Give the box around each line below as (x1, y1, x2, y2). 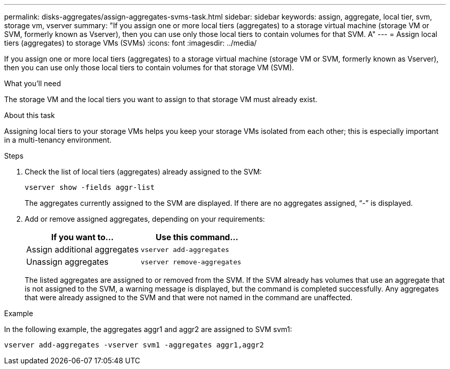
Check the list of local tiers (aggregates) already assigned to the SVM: (25, 167, 262, 176)
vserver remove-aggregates (140, 258, 241, 266)
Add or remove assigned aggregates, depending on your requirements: (25, 215, 265, 223)
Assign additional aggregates (26, 244, 139, 255)
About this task (4, 111, 55, 120)
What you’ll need (4, 79, 61, 88)
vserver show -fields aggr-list (25, 183, 155, 191)
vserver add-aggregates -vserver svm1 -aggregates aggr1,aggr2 (4, 341, 264, 349)
